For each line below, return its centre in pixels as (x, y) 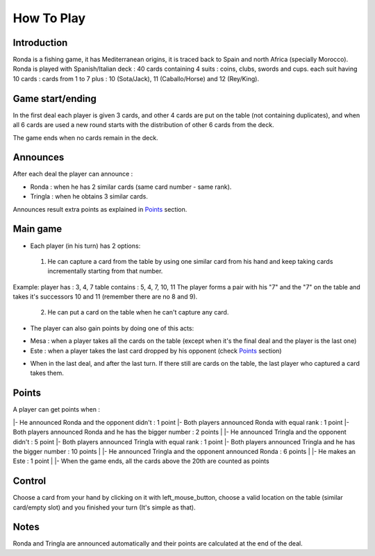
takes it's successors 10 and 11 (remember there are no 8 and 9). (105, 297)
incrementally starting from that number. (105, 271)
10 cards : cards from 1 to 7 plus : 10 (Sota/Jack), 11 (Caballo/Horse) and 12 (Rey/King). (136, 78)
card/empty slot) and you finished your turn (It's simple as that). (104, 507)
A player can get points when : (57, 410)
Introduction (40, 43)
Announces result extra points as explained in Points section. (100, 209)
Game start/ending (55, 98)
